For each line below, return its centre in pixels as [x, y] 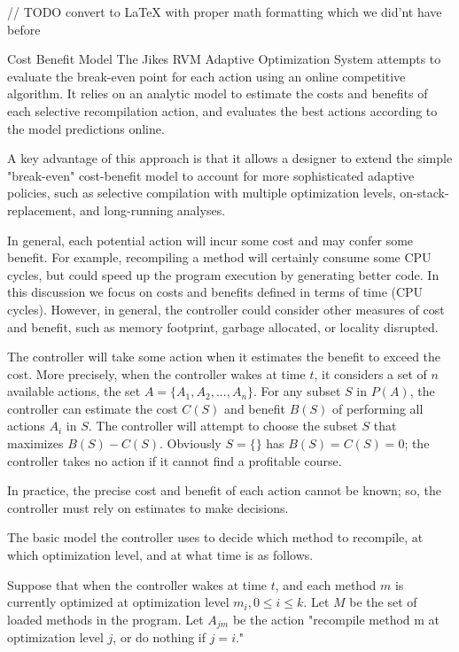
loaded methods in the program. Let [105, 619]
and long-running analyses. [153, 210]
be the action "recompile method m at [336, 619]
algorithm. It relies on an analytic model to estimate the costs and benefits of [218, 93]
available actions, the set [74, 391]
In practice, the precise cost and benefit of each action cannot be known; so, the [224, 490]
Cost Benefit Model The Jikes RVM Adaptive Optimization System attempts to [224, 59]
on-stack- [424, 193]
